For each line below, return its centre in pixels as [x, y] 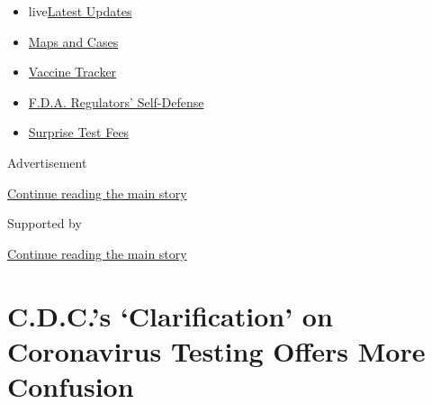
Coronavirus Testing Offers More [216, 350]
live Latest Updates [80, 11]
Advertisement [47, 162]
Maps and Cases [73, 41]
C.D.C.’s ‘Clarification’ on [170, 315]
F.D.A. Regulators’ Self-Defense [116, 101]
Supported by [45, 223]
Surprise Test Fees [79, 132]
